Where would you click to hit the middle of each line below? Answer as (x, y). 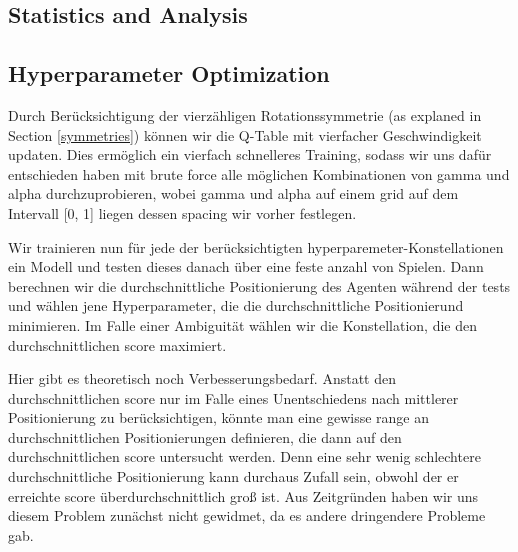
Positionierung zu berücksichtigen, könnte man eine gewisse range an (218, 417)
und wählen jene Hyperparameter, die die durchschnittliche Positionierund (236, 305)
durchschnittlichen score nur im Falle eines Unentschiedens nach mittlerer (233, 397)
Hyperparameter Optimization (169, 73)
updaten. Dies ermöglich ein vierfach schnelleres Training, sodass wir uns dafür (250, 154)
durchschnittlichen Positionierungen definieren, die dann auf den (205, 436)
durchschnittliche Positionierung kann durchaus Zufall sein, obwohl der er (233, 476)
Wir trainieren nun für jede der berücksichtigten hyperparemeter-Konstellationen (256, 246)
